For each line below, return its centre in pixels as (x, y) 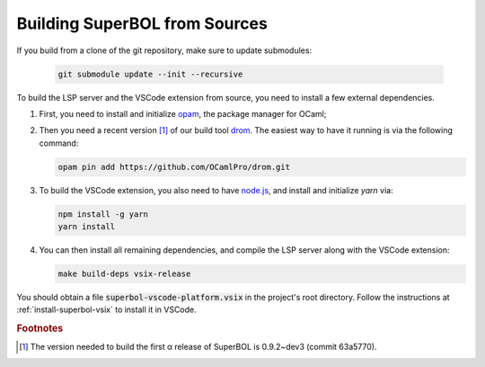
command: (59, 143)
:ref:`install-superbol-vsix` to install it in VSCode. (106, 309)
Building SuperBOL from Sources (142, 23)
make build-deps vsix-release (124, 274)
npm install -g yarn (103, 214)
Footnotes (40, 328)
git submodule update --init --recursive (150, 74)
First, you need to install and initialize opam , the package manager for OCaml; (183, 113)
